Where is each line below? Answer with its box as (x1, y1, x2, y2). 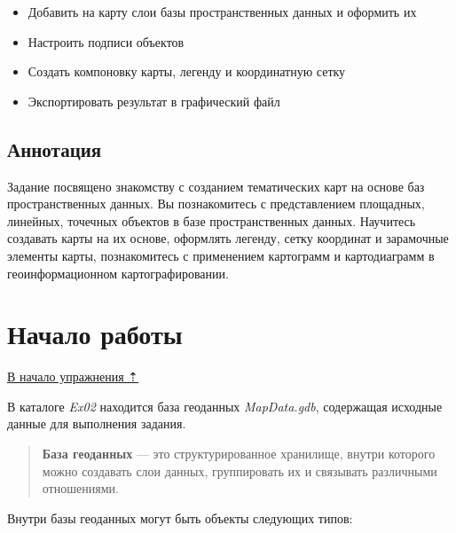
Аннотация (7, 135, 102, 162)
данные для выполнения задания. (7, 414, 186, 433)
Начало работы (7, 316, 183, 352)
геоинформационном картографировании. (7, 263, 229, 282)
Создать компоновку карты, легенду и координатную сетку (28, 62, 346, 81)
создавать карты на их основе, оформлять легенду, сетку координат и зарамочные (7, 229, 449, 247)
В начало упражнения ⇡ (7, 367, 139, 386)
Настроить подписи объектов (28, 32, 185, 51)
